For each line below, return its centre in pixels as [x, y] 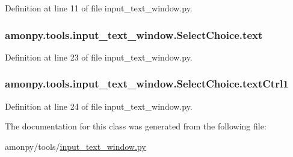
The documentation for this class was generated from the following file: [136, 126]
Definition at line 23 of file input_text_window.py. [99, 57]
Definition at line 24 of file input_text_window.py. [99, 106]
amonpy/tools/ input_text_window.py [76, 146]
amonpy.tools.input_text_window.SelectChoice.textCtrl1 [147, 84]
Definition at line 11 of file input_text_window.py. [99, 8]
